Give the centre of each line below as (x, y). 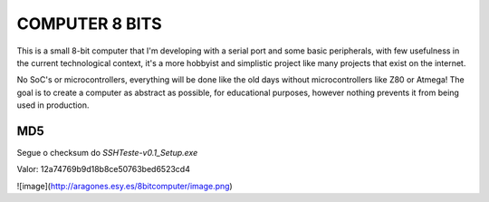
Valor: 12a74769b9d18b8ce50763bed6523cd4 (103, 169)
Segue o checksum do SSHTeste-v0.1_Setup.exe (107, 153)
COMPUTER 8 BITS (89, 24)
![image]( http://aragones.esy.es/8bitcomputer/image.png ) (125, 186)
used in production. (53, 105)
